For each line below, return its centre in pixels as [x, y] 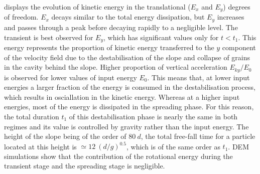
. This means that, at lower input [199, 77]
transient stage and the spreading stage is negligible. [85, 166]
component [239, 47]
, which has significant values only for [161, 37]
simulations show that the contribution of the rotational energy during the [118, 156]
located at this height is [40, 146]
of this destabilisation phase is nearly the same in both [153, 116]
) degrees [237, 7]
